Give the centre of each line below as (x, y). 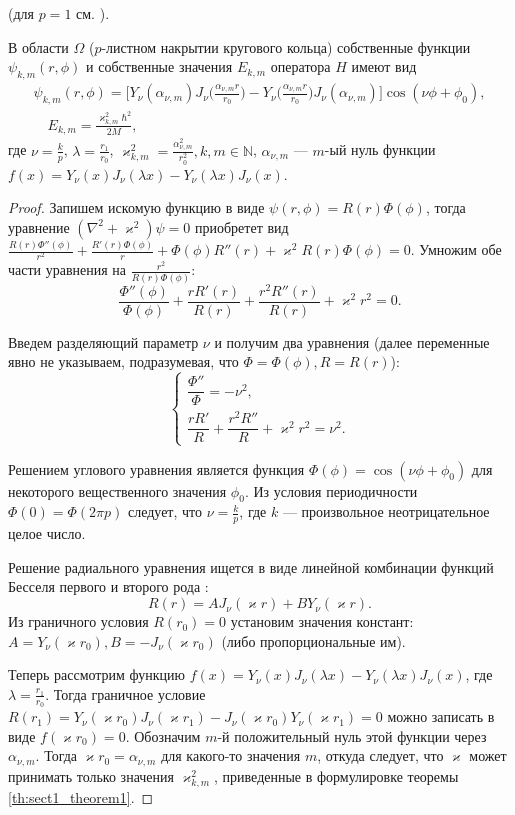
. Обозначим (163, 735)
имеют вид (384, 66)
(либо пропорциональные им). (313, 640)
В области (38, 46)
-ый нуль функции (380, 149)
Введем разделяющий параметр (103, 341)
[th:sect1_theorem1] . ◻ (81, 796)
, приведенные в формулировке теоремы (336, 775)
